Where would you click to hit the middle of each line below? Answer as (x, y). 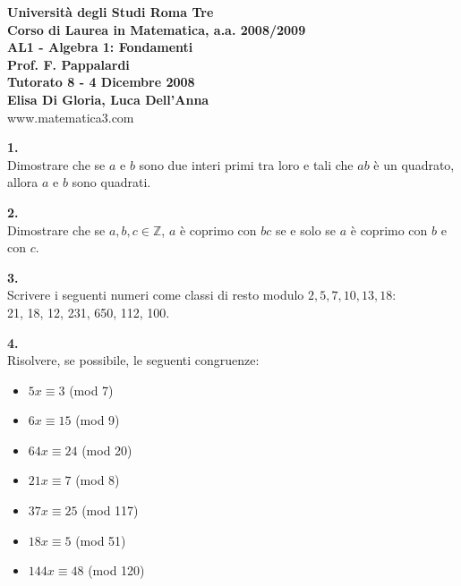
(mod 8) (98, 480)
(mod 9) (98, 420)
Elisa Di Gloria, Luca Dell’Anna (108, 99)
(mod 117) (110, 510)
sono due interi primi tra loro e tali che (246, 164)
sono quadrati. (111, 182)
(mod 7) (91, 390)
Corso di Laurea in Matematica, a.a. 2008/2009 (157, 29)
